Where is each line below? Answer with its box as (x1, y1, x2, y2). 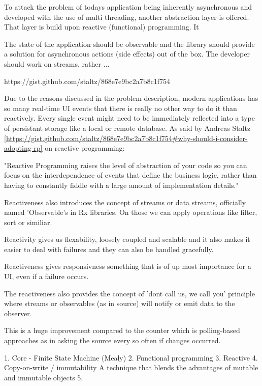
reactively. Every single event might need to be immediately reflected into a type (4, 113, 255, 123)
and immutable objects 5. (4, 372, 83, 382)
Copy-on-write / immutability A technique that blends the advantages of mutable (4, 362, 258, 373)
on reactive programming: (45, 143, 125, 153)
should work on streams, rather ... (4, 58, 110, 69)
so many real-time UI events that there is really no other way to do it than (4, 102, 237, 113)
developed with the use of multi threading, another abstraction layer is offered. (4, 11, 249, 22)
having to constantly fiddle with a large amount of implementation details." (4, 179, 239, 190)
